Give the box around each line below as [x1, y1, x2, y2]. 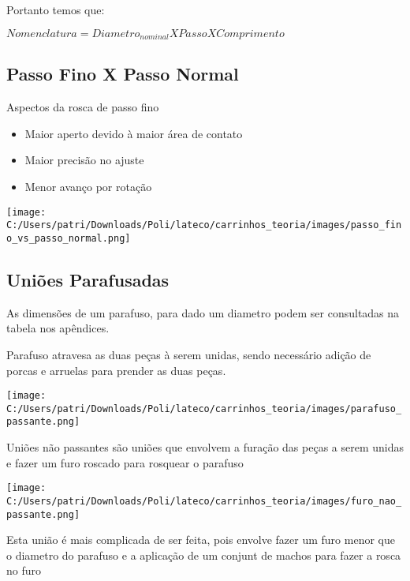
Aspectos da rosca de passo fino [6, 99, 159, 115]
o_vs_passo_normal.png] [6, 232, 131, 244]
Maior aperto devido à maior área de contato [24, 125, 243, 141]
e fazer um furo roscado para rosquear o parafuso [6, 454, 244, 470]
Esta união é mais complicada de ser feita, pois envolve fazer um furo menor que [6, 531, 395, 548]
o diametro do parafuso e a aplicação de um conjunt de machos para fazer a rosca [6, 546, 401, 563]
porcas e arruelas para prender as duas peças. [6, 362, 226, 378]
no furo [6, 562, 42, 579]
